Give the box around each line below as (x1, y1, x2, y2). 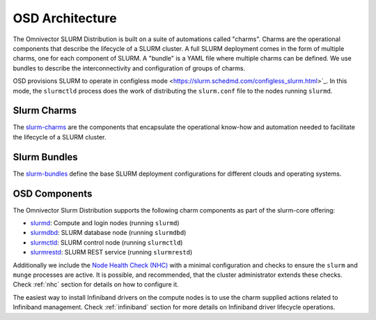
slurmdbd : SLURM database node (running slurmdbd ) (30, 229, 187, 237)
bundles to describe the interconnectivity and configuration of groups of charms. (13, 63, 246, 73)
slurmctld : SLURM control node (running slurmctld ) (30, 238, 183, 247)
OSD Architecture (13, 10, 118, 26)
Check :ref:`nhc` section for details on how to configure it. (13, 280, 179, 289)
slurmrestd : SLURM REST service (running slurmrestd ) (30, 248, 193, 257)
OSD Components (13, 188, 93, 199)
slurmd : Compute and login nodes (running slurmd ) (30, 219, 180, 227)
